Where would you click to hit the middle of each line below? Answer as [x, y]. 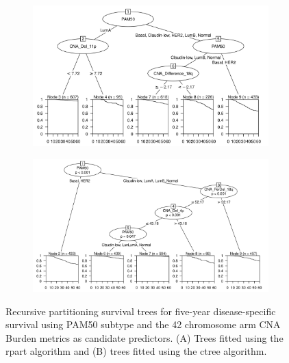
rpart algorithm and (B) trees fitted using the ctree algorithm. [136, 351]
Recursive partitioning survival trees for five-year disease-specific [141, 311]
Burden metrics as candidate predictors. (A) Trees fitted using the [144, 337]
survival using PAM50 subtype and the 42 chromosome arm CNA [143, 324]
